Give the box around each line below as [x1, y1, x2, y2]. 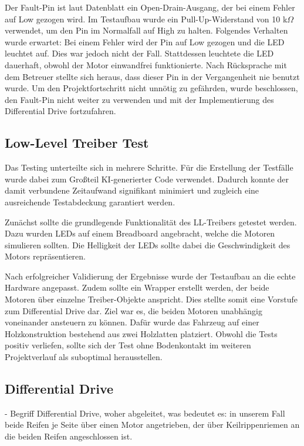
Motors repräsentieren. [5, 250, 86, 262]
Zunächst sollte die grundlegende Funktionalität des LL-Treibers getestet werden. [5, 215, 297, 228]
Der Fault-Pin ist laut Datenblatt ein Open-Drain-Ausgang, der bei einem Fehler [5, 1, 295, 13]
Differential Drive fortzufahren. [5, 105, 116, 117]
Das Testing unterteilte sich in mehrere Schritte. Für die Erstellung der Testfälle [5, 161, 293, 174]
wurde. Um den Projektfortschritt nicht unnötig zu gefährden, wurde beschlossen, [5, 82, 298, 94]
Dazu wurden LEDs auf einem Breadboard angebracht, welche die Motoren [5, 227, 275, 239]
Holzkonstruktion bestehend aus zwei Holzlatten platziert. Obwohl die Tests [5, 327, 278, 340]
